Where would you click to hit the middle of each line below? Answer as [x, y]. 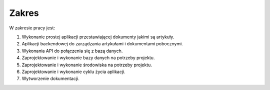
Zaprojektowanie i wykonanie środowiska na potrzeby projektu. [87, 65]
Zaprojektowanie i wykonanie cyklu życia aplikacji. [73, 72]
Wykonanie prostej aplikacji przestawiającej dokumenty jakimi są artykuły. [98, 37]
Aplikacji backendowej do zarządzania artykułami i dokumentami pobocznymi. [102, 44]
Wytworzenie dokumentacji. [50, 79]
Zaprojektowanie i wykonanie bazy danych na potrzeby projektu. [88, 58]
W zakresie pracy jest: [32, 28]
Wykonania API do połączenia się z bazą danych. [72, 51]
